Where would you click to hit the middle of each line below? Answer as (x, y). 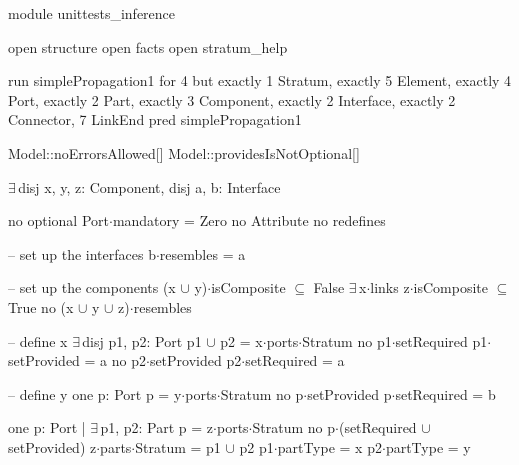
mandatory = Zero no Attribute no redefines (249, 220)
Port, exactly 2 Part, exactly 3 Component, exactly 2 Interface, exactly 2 (232, 99)
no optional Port (58, 220)
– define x (38, 340)
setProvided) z (52, 446)
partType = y (428, 446)
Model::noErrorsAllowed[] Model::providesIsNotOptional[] (184, 152)
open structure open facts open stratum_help (148, 46)
